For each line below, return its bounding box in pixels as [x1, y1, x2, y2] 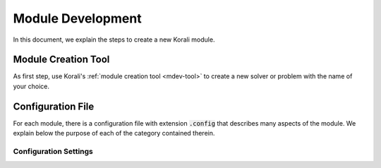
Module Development [13, 11, 142, 26]
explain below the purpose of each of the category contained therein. [13, 129, 215, 138]
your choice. [13, 82, 49, 90]
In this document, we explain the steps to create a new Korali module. [13, 35, 215, 44]
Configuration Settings [13, 146, 93, 156]
